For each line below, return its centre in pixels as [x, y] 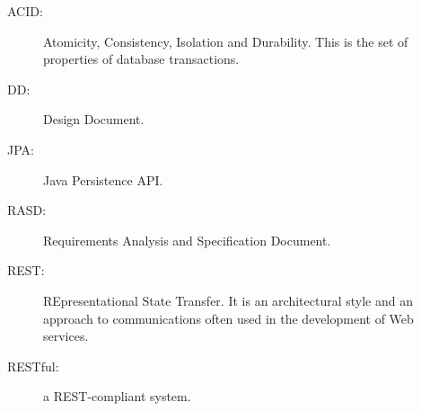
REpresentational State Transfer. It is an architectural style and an [228, 300]
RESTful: [33, 366]
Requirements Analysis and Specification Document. [187, 240]
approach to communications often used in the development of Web [228, 318]
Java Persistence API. [103, 179]
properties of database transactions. [141, 59]
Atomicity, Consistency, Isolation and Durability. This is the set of [226, 41]
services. [66, 336]
